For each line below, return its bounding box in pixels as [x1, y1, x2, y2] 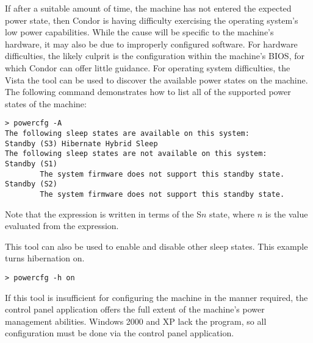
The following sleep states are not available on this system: [5, 149, 267, 158]
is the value [265, 207, 308, 220]
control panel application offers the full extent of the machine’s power [5, 303, 265, 316]
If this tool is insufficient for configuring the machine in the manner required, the [5, 291, 308, 303]
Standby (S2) [5, 180, 57, 189]
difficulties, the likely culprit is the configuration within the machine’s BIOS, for [5, 49, 304, 62]
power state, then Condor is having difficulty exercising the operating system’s [5, 13, 298, 26]
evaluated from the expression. [5, 219, 119, 232]
